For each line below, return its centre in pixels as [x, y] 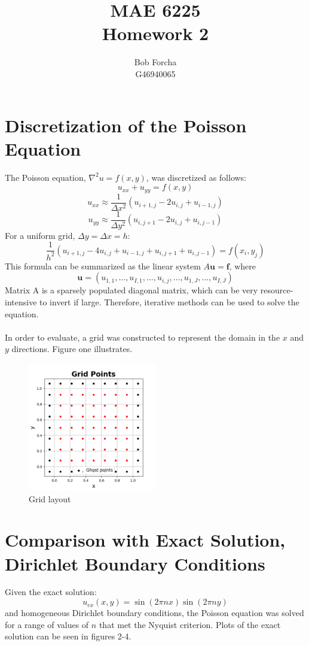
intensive [21, 301]
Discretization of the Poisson [126, 125]
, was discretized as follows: [196, 177]
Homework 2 [155, 33]
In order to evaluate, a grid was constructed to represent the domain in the [143, 337]
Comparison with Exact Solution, [145, 540]
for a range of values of [47, 624]
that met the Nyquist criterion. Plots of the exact [190, 624]
